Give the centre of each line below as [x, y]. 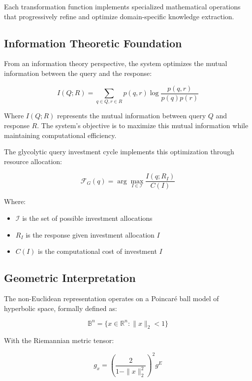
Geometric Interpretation [70, 278]
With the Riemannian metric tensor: [59, 340]
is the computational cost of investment [97, 251]
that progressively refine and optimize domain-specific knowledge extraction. [119, 16]
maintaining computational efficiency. [60, 135]
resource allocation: [33, 161]
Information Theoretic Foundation [93, 43]
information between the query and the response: [78, 73]
